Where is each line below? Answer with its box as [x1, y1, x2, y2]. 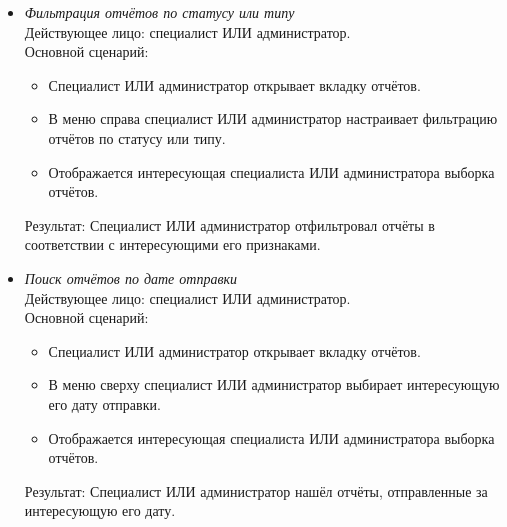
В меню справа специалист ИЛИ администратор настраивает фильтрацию [48, 108, 498, 129]
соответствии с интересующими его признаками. [24, 234, 321, 255]
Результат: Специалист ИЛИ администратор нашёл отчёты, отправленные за [24, 480, 488, 501]
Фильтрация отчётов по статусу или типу [24, 2, 295, 22]
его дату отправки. [48, 393, 161, 414]
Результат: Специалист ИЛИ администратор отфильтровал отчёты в [24, 214, 435, 235]
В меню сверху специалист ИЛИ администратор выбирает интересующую [48, 374, 500, 395]
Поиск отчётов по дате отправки [24, 267, 238, 288]
